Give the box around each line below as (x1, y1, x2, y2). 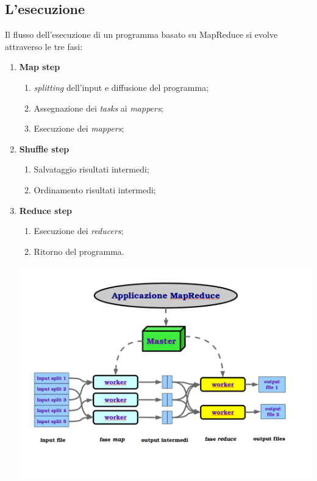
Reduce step (19, 204, 72, 216)
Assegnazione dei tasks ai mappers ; (34, 101, 163, 114)
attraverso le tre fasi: (5, 40, 83, 52)
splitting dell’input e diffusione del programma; (34, 80, 209, 93)
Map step (19, 60, 60, 73)
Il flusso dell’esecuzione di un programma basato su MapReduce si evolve (5, 28, 278, 41)
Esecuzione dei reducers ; (34, 224, 124, 237)
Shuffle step (19, 142, 69, 155)
